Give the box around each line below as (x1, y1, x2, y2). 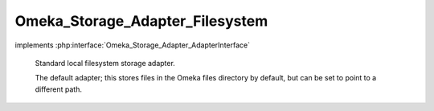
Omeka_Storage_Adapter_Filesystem (14, 12, 268, 30)
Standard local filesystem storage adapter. (35, 58, 176, 68)
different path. (35, 84, 82, 94)
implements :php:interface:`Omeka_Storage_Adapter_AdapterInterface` (14, 40, 251, 50)
